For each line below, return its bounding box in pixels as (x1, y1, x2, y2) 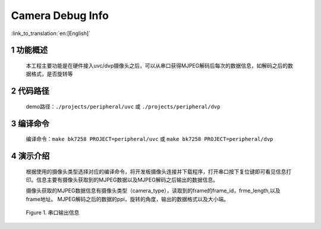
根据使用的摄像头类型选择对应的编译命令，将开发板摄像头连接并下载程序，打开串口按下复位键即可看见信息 (26, 168, 287, 175)
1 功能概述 (11, 45, 48, 55)
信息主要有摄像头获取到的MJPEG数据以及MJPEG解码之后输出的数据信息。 (36, 176, 218, 183)
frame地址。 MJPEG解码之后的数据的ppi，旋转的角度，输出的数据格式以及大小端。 (26, 195, 229, 202)
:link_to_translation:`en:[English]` (11, 30, 91, 37)
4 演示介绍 (11, 150, 50, 161)
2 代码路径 (11, 86, 50, 96)
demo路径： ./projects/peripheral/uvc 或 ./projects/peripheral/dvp (26, 103, 221, 110)
